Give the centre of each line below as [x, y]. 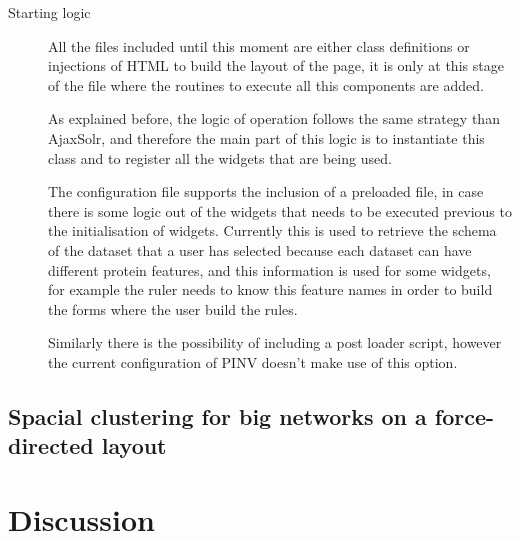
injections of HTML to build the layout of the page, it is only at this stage [276, 65]
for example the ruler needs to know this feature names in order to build [270, 289]
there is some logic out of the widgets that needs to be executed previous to [280, 210]
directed [51, 445]
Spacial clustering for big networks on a [217, 415]
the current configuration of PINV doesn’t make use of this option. [253, 361]
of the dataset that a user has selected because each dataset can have [260, 249]
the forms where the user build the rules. [173, 308]
